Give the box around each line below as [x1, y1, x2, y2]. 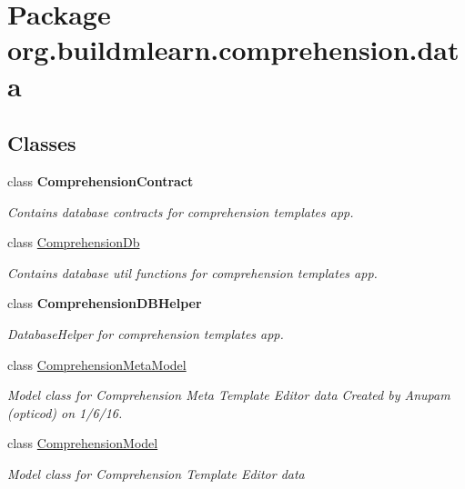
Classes [7, 129, 76, 157]
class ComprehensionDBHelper [7, 294, 202, 313]
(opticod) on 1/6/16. [7, 403, 123, 422]
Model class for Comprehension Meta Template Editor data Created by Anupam [7, 385, 450, 404]
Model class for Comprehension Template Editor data [7, 464, 305, 483]
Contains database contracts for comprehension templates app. [7, 202, 354, 221]
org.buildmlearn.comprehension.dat [7, 31, 460, 68]
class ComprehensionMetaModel [7, 354, 187, 374]
